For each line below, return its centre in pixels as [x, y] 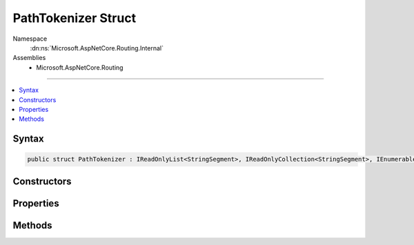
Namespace [30, 39]
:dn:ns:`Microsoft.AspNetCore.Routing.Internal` [97, 48]
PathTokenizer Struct [75, 18]
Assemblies [29, 58]
